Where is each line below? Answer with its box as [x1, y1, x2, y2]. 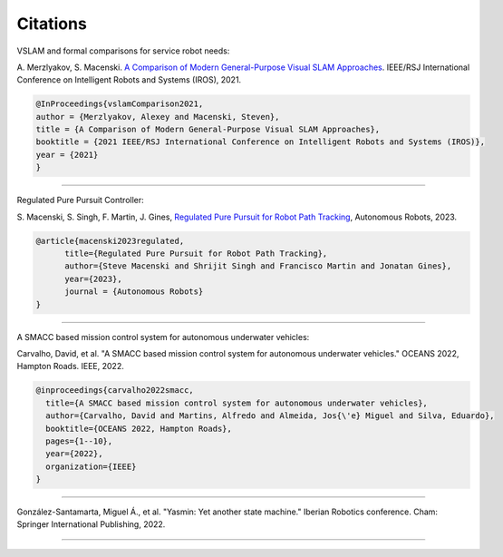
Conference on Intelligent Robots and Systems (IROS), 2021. [16, 74, 242, 85]
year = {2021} [35, 150, 99, 160]
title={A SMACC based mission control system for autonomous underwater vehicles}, [45, 397, 428, 408]
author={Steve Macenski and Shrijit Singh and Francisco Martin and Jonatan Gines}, [64, 261, 452, 271]
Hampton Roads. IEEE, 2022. [16, 361, 124, 372]
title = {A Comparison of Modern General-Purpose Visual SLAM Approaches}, [35, 124, 381, 135]
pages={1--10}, [45, 435, 113, 446]
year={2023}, [64, 273, 122, 284]
